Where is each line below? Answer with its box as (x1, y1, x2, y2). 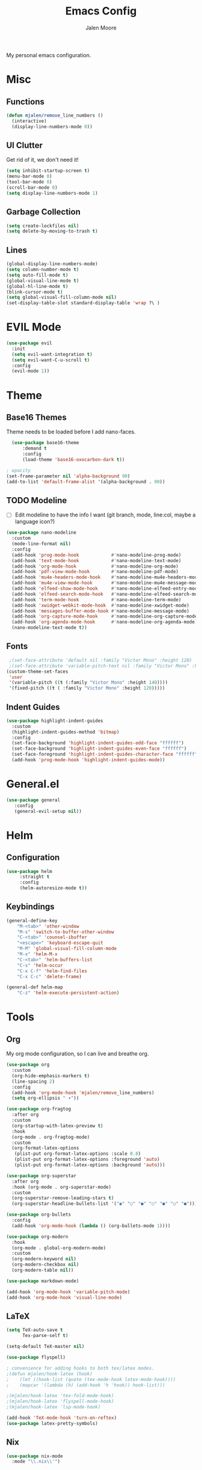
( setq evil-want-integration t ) (11, 351, 93, 357)
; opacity (6, 467, 31, 473)
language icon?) (14, 518, 55, 525)
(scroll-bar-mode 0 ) (6, 185, 58, 191)
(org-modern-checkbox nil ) (11, 1261, 79, 1268)
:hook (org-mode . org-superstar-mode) (11, 1184, 112, 1190)
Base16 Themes (6, 412, 67, 422)
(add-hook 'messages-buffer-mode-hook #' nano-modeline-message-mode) (11, 608, 189, 614)
